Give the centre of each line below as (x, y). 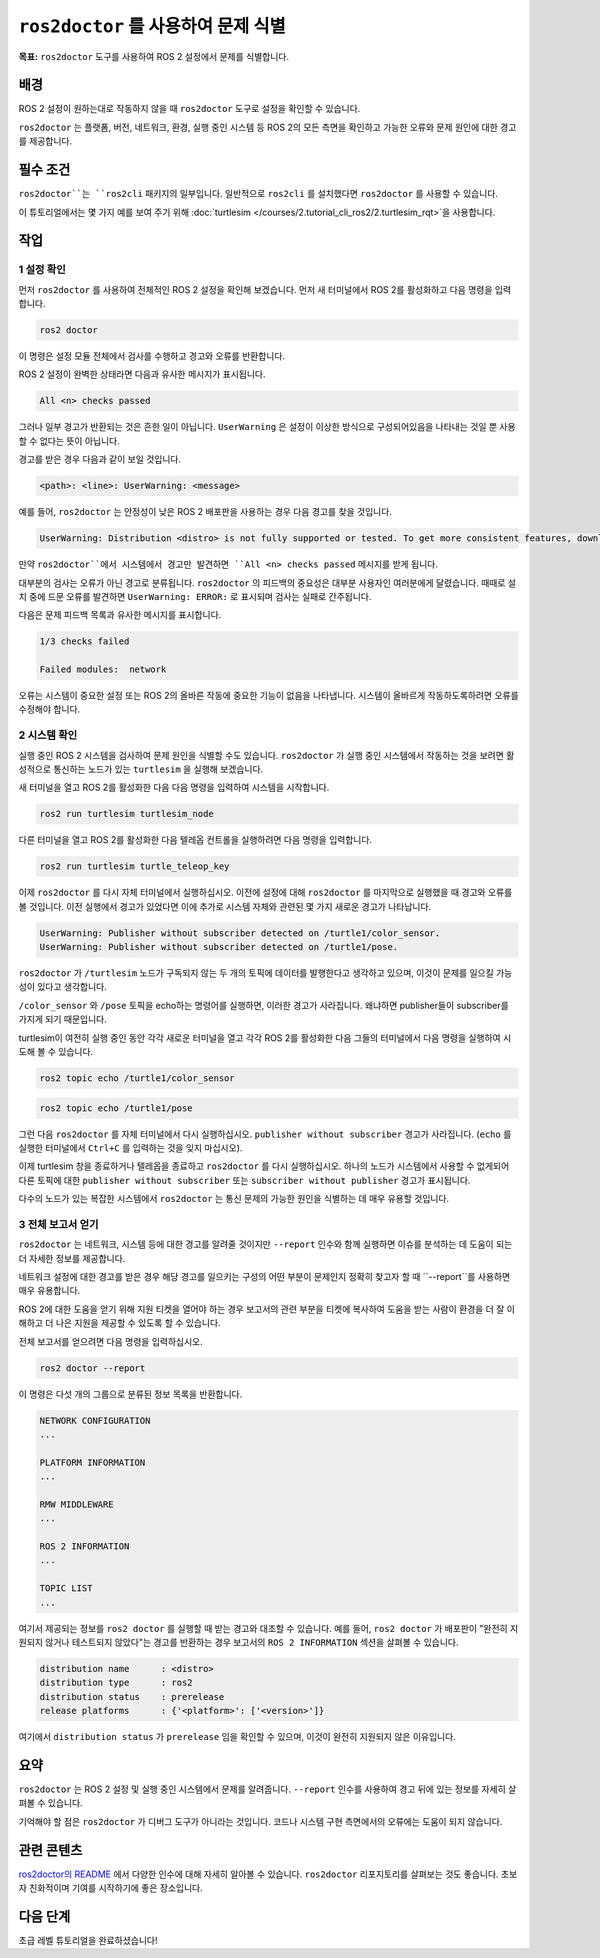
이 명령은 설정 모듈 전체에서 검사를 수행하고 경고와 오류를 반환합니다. (151, 356)
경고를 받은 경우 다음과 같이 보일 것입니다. (100, 459)
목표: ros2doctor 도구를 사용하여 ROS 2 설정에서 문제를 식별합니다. (154, 56)
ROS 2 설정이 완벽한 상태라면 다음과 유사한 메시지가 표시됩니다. (142, 374)
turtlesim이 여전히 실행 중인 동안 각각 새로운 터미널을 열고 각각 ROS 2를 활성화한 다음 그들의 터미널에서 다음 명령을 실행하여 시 (265, 1037)
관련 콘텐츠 (50, 1850)
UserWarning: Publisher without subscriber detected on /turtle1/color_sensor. (240, 933)
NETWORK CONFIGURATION (95, 1420)
